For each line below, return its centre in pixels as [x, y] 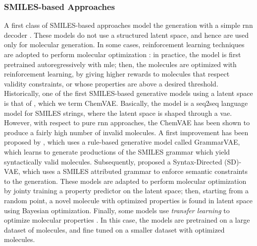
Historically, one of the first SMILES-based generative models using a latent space [128, 93]
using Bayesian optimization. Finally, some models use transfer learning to [117, 210]
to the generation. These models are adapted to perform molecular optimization [125, 181]
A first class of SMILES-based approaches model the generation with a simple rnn [128, 25]
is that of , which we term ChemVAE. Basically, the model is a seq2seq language [126, 103]
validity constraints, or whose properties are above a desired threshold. [111, 83]
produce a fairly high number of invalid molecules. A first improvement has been [126, 132]
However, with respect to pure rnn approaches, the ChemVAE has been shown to [127, 123]
